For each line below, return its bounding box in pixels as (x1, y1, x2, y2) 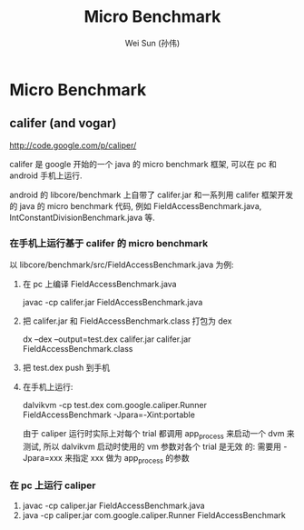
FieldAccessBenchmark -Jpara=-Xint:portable (22, 409, 195, 420)
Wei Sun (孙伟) (124, 37, 181, 48)
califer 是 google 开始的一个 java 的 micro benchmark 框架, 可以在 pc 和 (9, 158, 277, 169)
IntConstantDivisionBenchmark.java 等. (9, 212, 156, 223)
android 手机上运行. (9, 170, 83, 181)
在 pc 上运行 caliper (9, 479, 96, 492)
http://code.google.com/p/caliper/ (9, 139, 137, 151)
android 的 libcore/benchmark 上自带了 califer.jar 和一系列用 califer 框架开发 (9, 189, 293, 200)
